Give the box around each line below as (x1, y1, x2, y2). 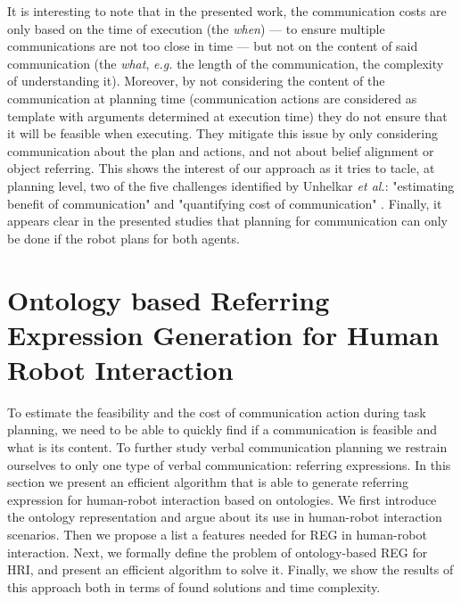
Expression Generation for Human (7, 316, 440, 352)
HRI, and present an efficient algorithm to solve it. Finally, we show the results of (7, 560, 454, 579)
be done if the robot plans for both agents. (7, 228, 240, 247)
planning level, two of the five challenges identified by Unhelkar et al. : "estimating (7, 176, 455, 194)
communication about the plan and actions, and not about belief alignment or (7, 141, 434, 160)
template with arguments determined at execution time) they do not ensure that (7, 106, 448, 125)
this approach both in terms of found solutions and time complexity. (7, 577, 381, 596)
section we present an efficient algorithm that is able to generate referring (7, 473, 408, 491)
